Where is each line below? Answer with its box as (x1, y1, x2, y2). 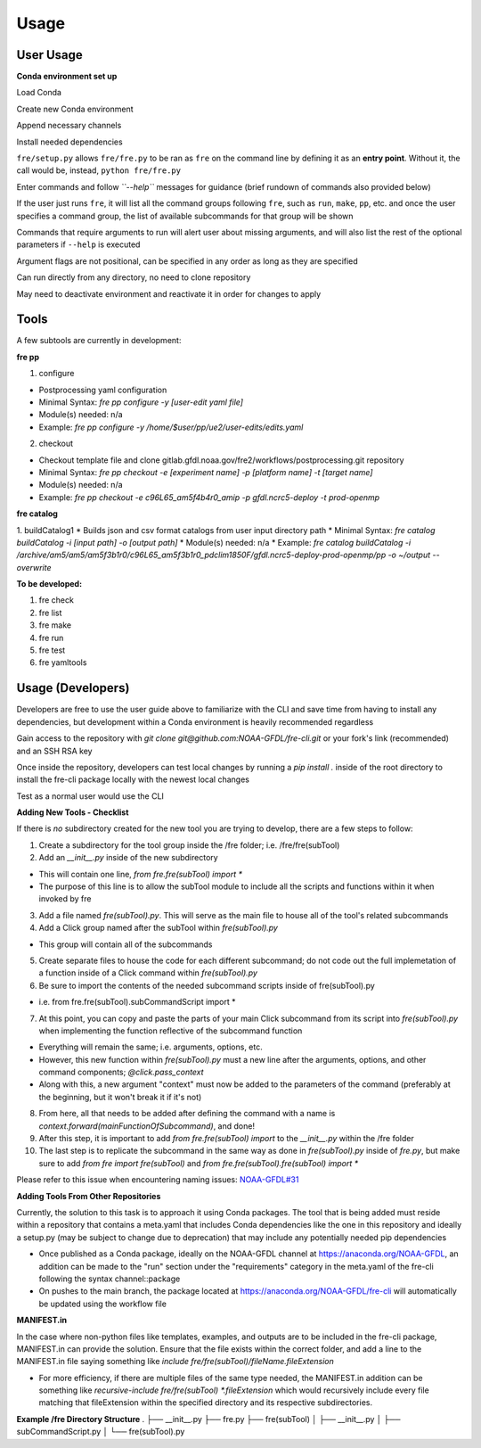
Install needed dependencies (16, 136, 124, 147)
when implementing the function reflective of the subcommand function (38, 1025, 303, 1036)
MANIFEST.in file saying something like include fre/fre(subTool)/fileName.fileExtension (16, 1356, 334, 1367)
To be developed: (16, 579, 83, 589)
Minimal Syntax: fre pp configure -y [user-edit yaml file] (38, 397, 244, 407)
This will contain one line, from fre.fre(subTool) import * (38, 868, 243, 879)
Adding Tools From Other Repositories (16, 1190, 161, 1201)
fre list (38, 607, 62, 618)
